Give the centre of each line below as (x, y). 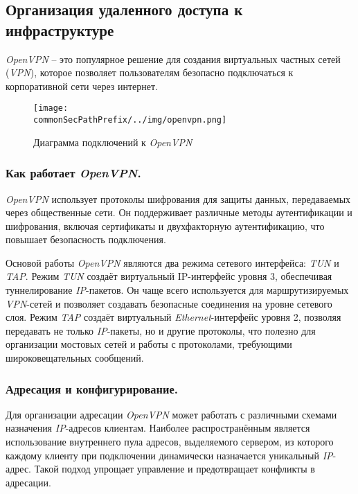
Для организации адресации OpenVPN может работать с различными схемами (171, 414)
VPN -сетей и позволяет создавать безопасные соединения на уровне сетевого (169, 303)
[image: (51, 108)
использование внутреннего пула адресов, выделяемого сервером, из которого (170, 442)
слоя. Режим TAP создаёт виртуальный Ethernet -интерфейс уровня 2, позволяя (173, 317)
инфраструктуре (60, 29)
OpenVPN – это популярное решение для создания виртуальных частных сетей (173, 59)
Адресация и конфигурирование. (92, 388)
